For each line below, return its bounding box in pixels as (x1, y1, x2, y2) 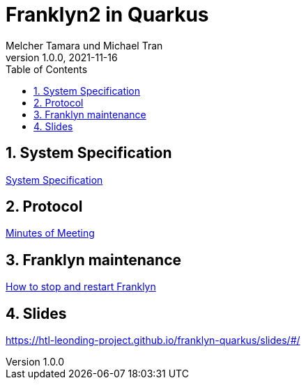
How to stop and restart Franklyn (6, 281, 156, 293)
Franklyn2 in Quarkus (6, 3, 209, 26)
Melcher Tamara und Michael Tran (6, 39, 163, 52)
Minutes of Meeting (6, 227, 95, 239)
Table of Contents (6, 63, 88, 75)
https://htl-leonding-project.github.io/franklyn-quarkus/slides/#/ (6, 334, 300, 347)
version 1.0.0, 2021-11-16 (6, 51, 118, 63)
